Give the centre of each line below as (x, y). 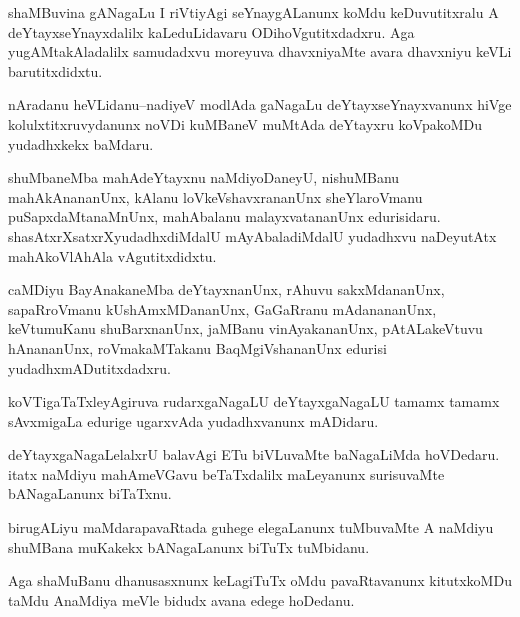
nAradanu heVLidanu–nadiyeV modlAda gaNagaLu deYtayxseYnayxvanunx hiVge (260, 104)
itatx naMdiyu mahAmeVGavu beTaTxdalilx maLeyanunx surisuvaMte (226, 473)
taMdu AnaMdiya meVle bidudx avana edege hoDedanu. (181, 599)
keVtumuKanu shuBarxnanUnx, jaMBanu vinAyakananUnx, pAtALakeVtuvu (245, 328)
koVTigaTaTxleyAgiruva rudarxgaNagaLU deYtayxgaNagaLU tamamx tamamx (254, 401)
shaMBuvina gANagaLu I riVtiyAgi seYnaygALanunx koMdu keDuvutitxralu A (253, 12)
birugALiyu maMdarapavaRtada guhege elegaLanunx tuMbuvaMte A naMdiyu (251, 527)
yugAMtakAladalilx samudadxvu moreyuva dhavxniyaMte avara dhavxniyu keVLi (260, 51)
